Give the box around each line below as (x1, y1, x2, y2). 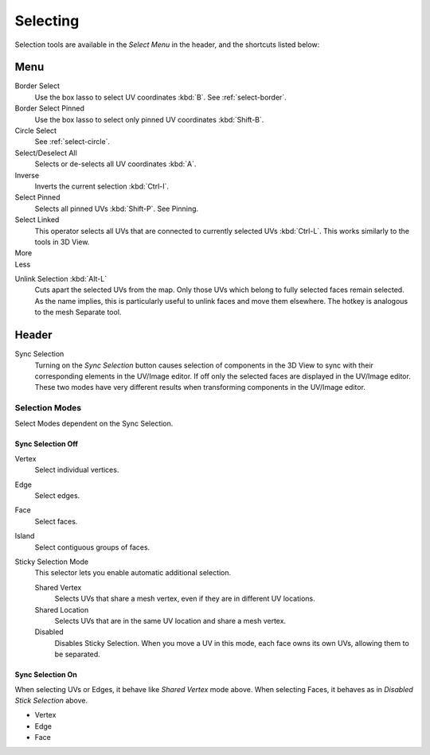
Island (14, 531, 35, 541)
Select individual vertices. (34, 465, 119, 475)
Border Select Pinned (14, 103, 85, 113)
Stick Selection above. (14, 695, 88, 705)
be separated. (54, 649, 101, 660)
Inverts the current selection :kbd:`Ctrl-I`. (34, 181, 170, 191)
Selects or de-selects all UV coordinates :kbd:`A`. (34, 159, 197, 169)
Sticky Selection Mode (14, 557, 89, 566)
